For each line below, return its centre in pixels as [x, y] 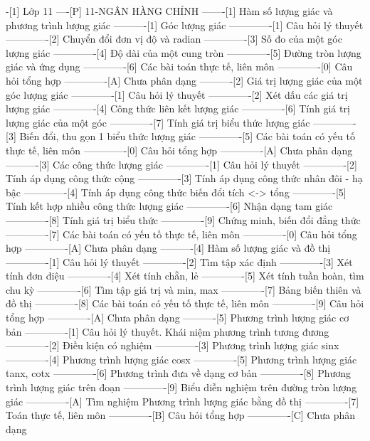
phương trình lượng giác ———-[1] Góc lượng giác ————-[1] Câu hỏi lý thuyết [185, 25]
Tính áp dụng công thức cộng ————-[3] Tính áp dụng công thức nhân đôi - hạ [184, 178]
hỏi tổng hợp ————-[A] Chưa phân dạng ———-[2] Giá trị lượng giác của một [184, 80]
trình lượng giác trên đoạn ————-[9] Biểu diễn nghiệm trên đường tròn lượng [181, 387]
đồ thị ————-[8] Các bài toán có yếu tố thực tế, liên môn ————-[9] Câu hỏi [185, 303]
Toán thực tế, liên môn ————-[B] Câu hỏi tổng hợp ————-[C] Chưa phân [180, 415]
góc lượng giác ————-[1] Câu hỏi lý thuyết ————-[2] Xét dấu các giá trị [177, 94]
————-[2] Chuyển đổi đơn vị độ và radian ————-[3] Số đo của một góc [174, 39]
